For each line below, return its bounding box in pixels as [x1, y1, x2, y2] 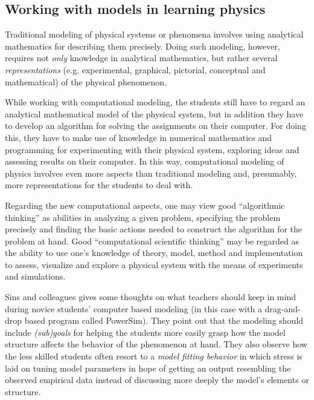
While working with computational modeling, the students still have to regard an [5, 96, 306, 108]
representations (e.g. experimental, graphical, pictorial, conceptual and [5, 63, 266, 76]
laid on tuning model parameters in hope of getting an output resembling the [5, 361, 291, 374]
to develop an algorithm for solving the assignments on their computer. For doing [5, 119, 306, 132]
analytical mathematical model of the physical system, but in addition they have [5, 107, 304, 120]
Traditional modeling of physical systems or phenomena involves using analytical [5, 28, 304, 41]
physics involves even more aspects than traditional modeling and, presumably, [5, 166, 297, 179]
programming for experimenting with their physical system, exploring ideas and [5, 143, 300, 156]
